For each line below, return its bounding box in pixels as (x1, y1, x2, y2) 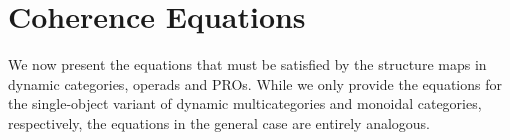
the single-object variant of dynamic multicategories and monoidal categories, (8, 93, 482, 114)
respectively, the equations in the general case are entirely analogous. (8, 112, 431, 133)
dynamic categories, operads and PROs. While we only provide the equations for (8, 73, 502, 94)
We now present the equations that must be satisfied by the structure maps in (8, 54, 487, 75)
